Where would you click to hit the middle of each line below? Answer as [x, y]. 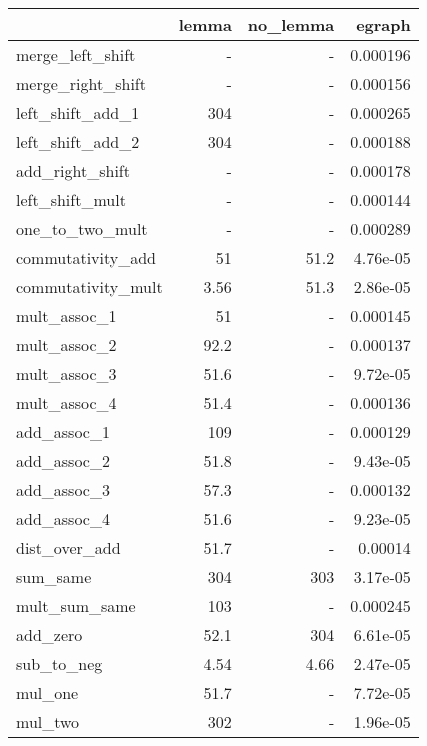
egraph [383, 24]
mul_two [48, 721]
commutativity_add [86, 257]
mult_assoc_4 [66, 402]
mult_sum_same [76, 605]
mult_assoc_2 [66, 344]
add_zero [49, 634]
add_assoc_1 [63, 431]
